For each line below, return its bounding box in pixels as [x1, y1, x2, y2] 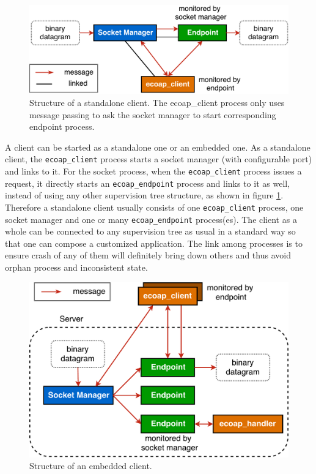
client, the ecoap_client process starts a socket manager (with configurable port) [5, 152, 312, 165]
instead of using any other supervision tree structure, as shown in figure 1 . [5, 189, 284, 201]
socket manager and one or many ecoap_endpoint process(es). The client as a [5, 213, 297, 225]
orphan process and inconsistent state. [5, 260, 148, 273]
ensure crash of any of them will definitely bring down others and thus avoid [5, 249, 291, 261]
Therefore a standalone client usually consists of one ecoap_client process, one [5, 200, 304, 213]
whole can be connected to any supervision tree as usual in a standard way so [5, 225, 296, 238]
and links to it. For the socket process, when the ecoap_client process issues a [5, 164, 302, 177]
